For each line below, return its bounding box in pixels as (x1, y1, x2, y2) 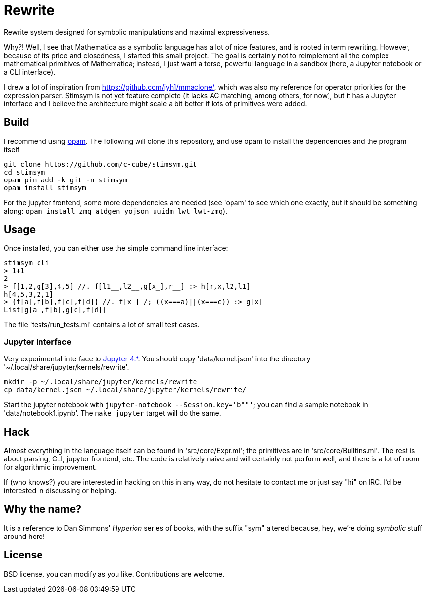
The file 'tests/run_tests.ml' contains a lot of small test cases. (4, 320, 200, 329)
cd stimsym (4, 168, 45, 176)
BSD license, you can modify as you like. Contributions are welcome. (4, 569, 225, 578)
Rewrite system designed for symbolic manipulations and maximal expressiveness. (4, 27, 270, 36)
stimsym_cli (4, 259, 49, 267)
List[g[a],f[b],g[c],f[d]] (4, 306, 107, 314)
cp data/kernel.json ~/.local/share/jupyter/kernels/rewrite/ (4, 386, 247, 394)
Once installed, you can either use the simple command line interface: (4, 244, 228, 253)
